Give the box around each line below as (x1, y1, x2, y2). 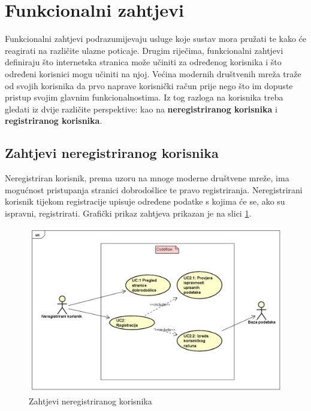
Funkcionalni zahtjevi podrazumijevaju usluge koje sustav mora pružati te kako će (5, 32, 307, 45)
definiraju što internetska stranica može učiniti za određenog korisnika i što (5, 56, 282, 68)
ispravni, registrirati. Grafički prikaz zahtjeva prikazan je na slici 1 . (5, 206, 252, 219)
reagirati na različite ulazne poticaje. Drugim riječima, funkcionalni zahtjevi (5, 44, 283, 56)
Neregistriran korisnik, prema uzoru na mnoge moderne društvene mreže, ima (5, 172, 289, 184)
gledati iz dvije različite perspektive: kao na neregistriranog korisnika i (5, 102, 277, 115)
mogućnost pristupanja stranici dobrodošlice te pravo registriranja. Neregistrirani (5, 183, 303, 196)
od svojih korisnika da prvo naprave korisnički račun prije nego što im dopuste (5, 79, 293, 92)
